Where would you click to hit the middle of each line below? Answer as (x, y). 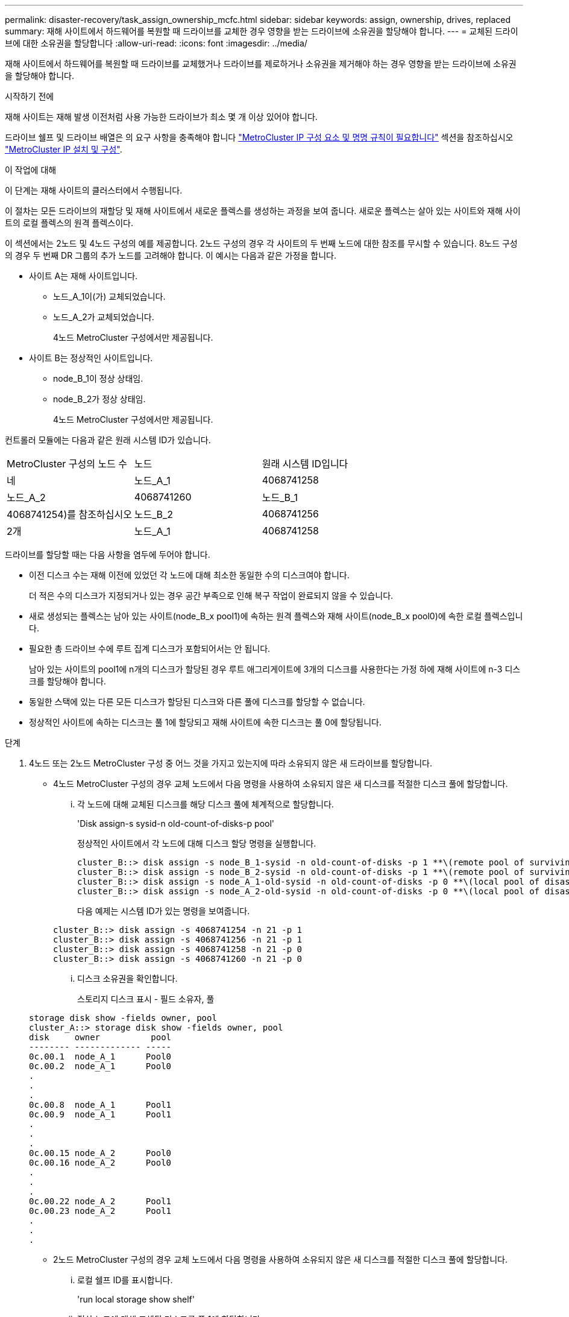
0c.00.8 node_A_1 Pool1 (100, 1105)
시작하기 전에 (30, 96)
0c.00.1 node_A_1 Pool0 (100, 1056)
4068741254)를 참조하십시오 (69, 514)
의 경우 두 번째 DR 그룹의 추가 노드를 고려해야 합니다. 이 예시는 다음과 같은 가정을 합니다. (171, 255)
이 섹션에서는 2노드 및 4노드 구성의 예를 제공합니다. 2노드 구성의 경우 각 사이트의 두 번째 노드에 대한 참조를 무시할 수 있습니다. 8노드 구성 (261, 243)
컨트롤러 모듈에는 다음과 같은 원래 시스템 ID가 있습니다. (108, 440)
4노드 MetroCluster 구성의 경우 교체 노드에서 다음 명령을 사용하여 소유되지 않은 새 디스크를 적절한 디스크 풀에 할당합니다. (281, 784)
